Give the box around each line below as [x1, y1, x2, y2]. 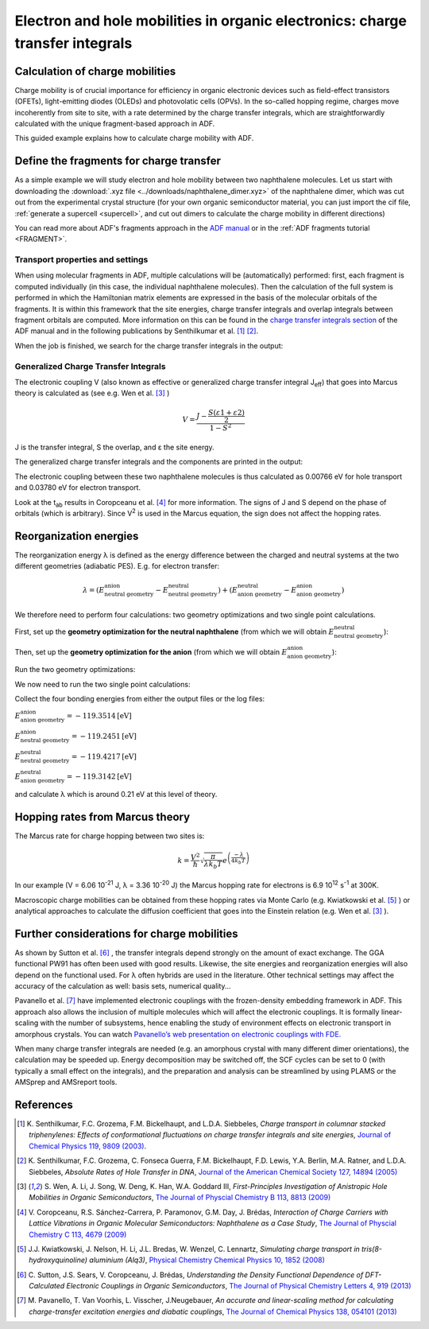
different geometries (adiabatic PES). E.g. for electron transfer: [14, 562, 220, 571]
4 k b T [230, 857, 246, 866]
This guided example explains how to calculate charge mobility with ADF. [14, 134, 254, 143]
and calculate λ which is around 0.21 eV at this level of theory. [14, 789, 218, 799]
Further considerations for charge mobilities [14, 927, 238, 940]
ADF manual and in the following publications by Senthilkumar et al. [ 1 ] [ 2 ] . [14, 326, 258, 336]
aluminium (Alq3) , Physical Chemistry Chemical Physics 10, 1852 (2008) [88, 1255, 325, 1265]
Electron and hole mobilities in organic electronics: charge [14, 12, 407, 29]
